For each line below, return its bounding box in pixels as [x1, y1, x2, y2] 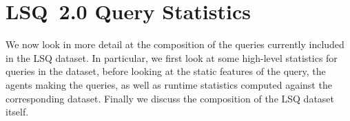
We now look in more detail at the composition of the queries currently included [6, 37, 344, 52]
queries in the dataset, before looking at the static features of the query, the [6, 64, 326, 78]
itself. [6, 104, 29, 119]
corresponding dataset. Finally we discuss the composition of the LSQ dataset [6, 91, 335, 105]
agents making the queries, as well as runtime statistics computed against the [6, 77, 332, 91]
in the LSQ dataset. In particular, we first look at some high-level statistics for [6, 50, 338, 65]
